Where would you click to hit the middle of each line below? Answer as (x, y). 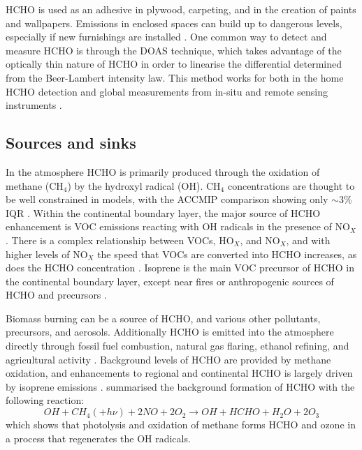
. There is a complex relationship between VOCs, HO (120, 240)
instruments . (34, 105)
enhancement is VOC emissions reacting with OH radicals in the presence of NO (178, 226)
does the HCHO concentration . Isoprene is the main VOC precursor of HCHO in (180, 268)
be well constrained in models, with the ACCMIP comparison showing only (167, 199)
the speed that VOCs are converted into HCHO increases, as (227, 254)
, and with (308, 240)
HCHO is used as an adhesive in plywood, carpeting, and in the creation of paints (181, 9)
